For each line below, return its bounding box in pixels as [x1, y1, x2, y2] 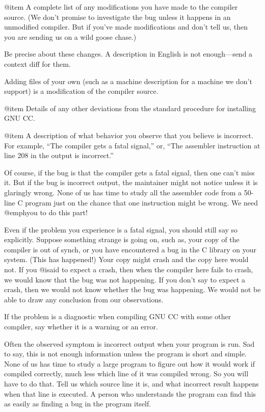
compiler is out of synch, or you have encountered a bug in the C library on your [4, 244, 257, 254]
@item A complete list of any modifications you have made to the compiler [4, 2, 238, 12]
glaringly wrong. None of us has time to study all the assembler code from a [4, 187, 242, 197]
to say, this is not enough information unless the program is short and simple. [4, 348, 247, 359]
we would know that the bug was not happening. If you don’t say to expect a [4, 274, 246, 285]
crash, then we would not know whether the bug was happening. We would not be [4, 284, 261, 295]
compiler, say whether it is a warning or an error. [4, 321, 158, 332]
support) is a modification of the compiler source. [4, 86, 158, 96]
